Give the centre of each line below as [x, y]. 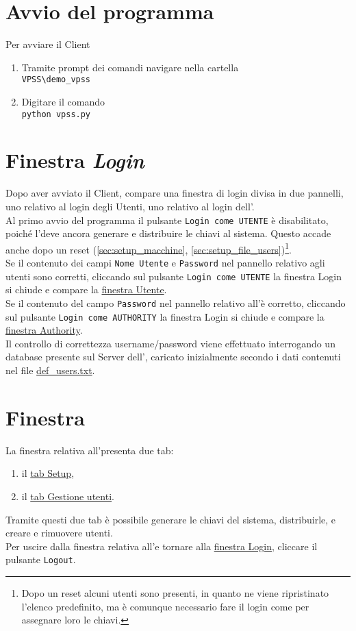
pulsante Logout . [41, 559]
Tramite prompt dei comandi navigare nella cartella [130, 67]
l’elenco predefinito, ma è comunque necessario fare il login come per [165, 606]
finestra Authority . [44, 330]
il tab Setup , [48, 473]
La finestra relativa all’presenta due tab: [90, 450]
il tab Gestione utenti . [68, 496]
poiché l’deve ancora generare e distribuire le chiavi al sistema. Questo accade [168, 233]
